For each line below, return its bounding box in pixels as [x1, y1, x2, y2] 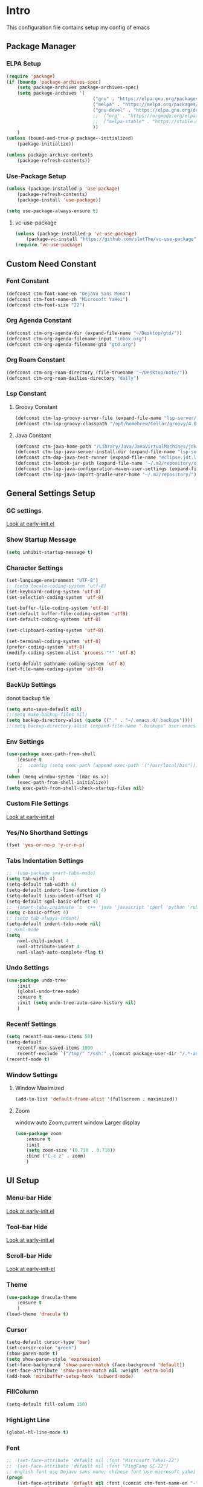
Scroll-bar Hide [6, 1251, 53, 1259]
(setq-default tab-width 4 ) [6, 882, 77, 888]
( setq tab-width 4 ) [6, 876, 56, 882]
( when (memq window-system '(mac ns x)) [6, 774, 110, 780]
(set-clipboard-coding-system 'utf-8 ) [6, 627, 104, 634]
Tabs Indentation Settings [6, 856, 84, 865]
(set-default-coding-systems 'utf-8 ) [6, 616, 101, 622]
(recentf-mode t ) [6, 1056, 50, 1062]
